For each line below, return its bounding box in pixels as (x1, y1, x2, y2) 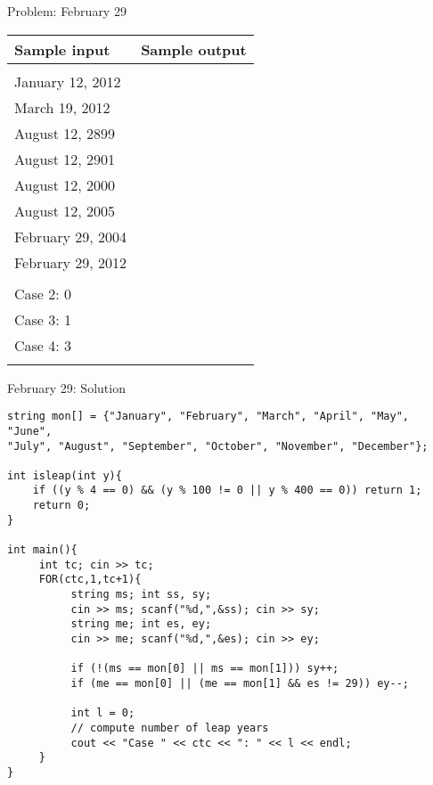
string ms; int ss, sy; (70, 588, 212, 601)
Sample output (141, 38, 247, 60)
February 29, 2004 (14, 225, 127, 247)
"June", (7, 424, 53, 437)
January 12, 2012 (14, 70, 121, 92)
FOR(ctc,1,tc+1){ (38, 573, 142, 586)
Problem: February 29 (7, 2, 127, 20)
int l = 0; (70, 707, 135, 720)
